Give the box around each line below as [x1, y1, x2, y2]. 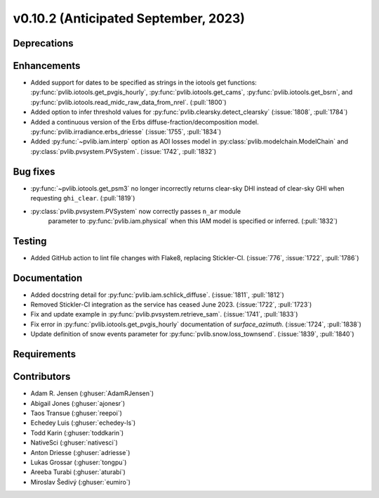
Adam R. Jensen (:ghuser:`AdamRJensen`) [30, 389, 154, 397]
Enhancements [13, 60, 81, 72]
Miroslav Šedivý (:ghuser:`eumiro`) [30, 478, 131, 486]
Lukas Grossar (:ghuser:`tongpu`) [30, 458, 127, 466]
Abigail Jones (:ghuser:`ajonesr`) [30, 399, 126, 407]
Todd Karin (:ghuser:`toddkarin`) [30, 428, 124, 437]
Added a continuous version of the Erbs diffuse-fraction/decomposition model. [30, 117, 259, 126]
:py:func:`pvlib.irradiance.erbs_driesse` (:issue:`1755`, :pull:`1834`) [30, 127, 222, 136]
